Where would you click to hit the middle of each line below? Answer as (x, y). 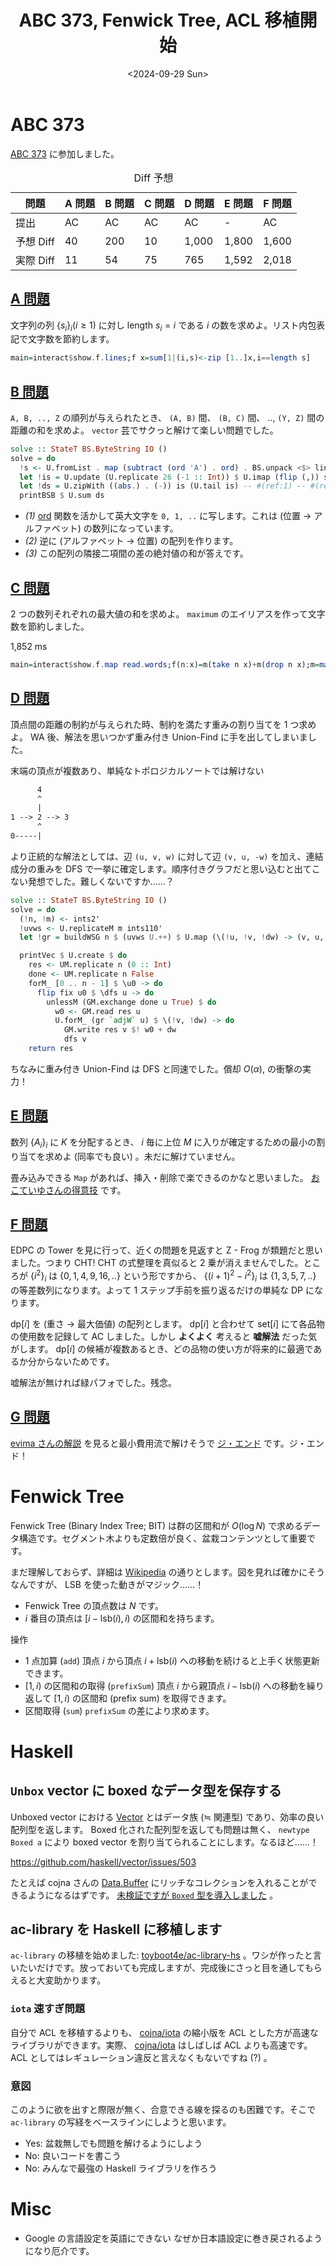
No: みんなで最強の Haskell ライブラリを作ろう (121, 2168)
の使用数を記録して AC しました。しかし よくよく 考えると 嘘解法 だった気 (164, 1336)
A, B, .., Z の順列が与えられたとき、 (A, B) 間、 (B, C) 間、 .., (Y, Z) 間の (167, 417)
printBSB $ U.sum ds (62, 496)
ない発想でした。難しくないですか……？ (92, 881)
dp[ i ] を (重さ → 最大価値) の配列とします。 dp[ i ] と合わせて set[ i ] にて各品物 (167, 1323)
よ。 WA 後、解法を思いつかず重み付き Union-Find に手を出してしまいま (159, 737)
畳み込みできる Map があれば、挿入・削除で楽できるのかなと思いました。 (159, 1177)
